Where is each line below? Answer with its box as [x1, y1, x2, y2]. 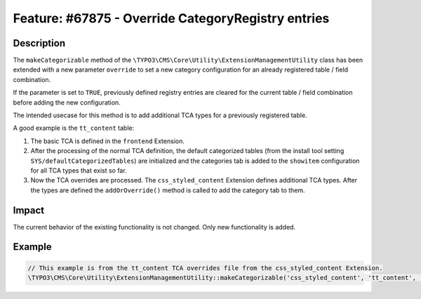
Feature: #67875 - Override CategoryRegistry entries [13, 11, 330, 26]
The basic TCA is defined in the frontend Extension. [30, 137, 185, 145]
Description [13, 37, 66, 49]
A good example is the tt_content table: [13, 124, 135, 133]
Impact [13, 204, 45, 216]
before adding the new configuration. [13, 98, 121, 107]
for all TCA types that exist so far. [30, 166, 127, 175]
